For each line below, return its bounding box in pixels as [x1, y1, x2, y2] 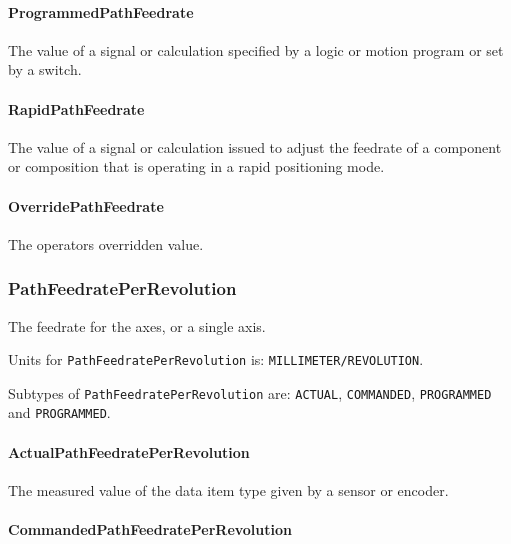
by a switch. [8, 59, 82, 80]
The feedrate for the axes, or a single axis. [8, 315, 266, 336]
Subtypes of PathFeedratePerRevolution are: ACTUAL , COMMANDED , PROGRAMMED [8, 382, 492, 403]
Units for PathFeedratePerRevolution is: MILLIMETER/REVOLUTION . [8, 349, 424, 370]
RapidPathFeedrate [8, 98, 145, 119]
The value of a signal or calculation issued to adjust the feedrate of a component [8, 136, 502, 157]
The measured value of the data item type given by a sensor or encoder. [8, 479, 449, 500]
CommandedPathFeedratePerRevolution [8, 519, 292, 540]
